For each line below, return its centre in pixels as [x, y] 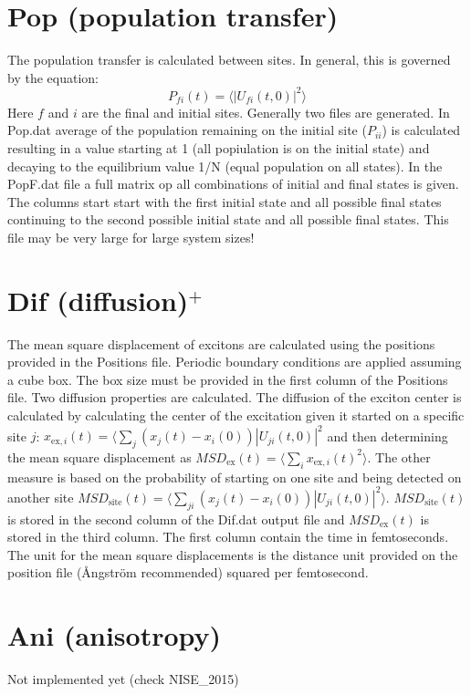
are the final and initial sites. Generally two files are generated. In [266, 112]
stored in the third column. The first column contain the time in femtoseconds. [228, 537]
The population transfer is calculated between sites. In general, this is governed [229, 60]
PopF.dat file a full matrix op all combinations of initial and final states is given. [233, 184]
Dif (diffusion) [98, 300]
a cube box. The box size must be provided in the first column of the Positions [228, 379]
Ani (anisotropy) [115, 635]
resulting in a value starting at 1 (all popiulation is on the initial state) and [219, 148]
